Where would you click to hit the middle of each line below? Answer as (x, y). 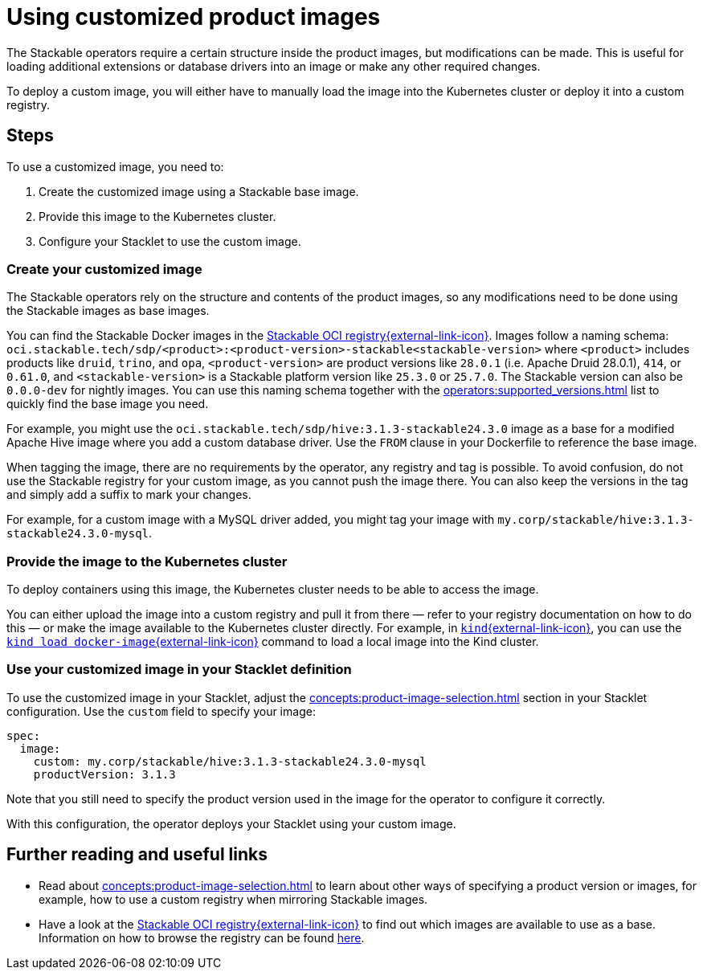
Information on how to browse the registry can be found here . (202, 937)
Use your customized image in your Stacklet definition (179, 670)
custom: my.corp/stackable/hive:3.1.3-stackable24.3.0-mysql (230, 761)
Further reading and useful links (137, 855)
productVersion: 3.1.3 (104, 774)
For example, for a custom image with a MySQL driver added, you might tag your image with (251, 520)
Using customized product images (194, 17)
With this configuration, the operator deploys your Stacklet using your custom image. (231, 823)
